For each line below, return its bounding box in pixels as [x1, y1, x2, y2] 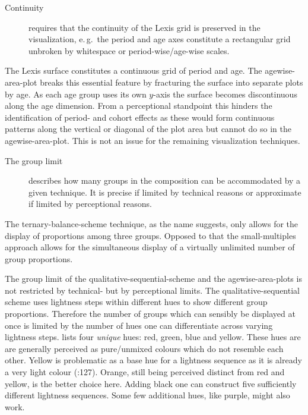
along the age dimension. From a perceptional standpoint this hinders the [5, 99, 272, 112]
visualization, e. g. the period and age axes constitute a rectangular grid [28, 33, 291, 45]
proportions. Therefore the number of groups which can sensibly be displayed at [5, 307, 296, 320]
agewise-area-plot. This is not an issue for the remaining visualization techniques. [5, 134, 300, 146]
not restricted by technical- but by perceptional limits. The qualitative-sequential [5, 284, 300, 296]
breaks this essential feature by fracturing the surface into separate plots [40, 76, 303, 88]
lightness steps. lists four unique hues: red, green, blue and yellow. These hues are [5, 331, 301, 343]
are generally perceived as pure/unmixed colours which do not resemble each [5, 342, 284, 354]
